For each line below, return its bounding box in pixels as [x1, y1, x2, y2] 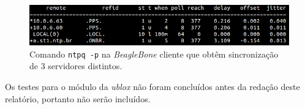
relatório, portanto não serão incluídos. [5, 92, 151, 105]
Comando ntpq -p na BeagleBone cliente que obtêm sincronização [29, 47, 279, 60]
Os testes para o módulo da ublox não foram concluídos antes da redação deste [5, 80, 300, 93]
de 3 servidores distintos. [29, 59, 122, 72]
